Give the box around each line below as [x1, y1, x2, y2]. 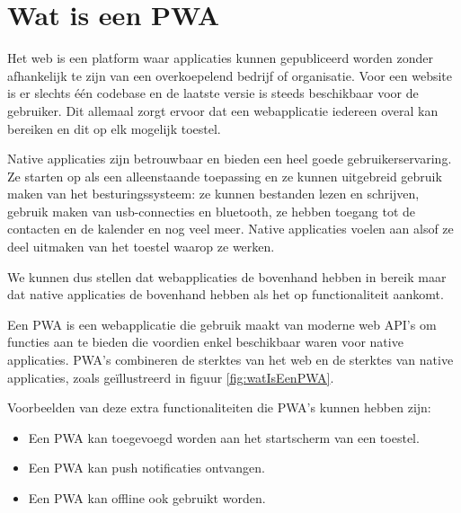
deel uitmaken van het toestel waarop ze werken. [7, 237, 275, 256]
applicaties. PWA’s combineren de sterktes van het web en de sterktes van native [7, 350, 454, 369]
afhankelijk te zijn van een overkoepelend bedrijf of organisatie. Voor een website [7, 66, 452, 84]
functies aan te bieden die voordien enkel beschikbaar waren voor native [7, 332, 403, 351]
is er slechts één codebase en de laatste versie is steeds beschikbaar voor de [7, 84, 419, 102]
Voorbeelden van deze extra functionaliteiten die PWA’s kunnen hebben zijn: [7, 398, 431, 417]
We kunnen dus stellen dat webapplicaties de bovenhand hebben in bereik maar [7, 267, 447, 286]
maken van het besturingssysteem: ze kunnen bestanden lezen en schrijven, [7, 184, 420, 203]
